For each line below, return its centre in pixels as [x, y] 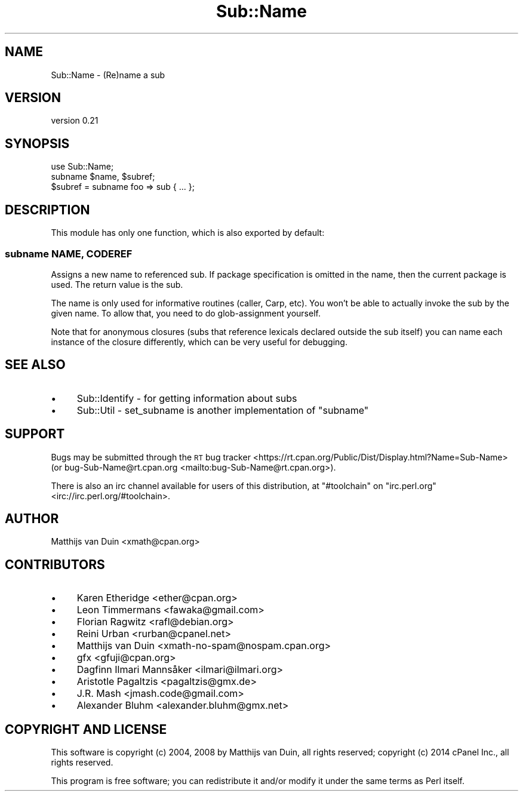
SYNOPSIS [37, 143]
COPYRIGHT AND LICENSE [86, 729]
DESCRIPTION [47, 210]
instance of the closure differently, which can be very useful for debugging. [199, 342]
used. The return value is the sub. [117, 284]
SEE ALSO [35, 365]
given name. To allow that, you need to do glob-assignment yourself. [186, 313]
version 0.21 [75, 121]
